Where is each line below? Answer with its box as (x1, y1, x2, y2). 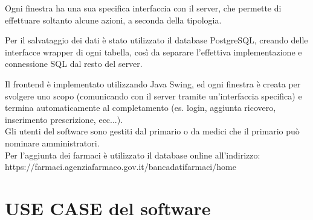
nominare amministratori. (5, 136, 100, 149)
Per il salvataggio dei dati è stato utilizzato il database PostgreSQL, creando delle (5, 34, 308, 46)
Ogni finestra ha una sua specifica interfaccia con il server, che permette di (5, 2, 282, 14)
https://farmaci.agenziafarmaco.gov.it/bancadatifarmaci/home (5, 160, 236, 173)
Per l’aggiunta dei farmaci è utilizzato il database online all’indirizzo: (5, 148, 260, 161)
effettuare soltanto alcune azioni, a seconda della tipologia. (5, 13, 222, 26)
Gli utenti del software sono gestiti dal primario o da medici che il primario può (5, 125, 300, 137)
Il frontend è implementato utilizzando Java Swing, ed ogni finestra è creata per (5, 77, 301, 90)
